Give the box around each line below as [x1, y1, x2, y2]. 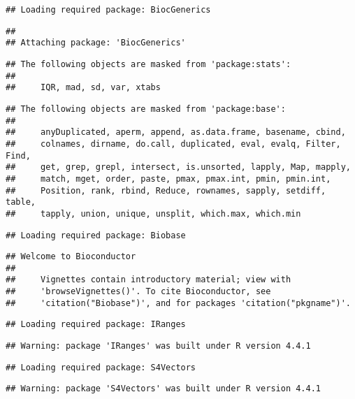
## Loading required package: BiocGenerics [6, 5, 211, 15]
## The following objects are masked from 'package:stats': [6, 59, 291, 69]
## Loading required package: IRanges [6, 319, 186, 330]
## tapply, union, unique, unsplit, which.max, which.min [6, 208, 301, 219]
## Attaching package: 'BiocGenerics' [6, 38, 186, 48]
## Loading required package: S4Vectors [6, 362, 196, 372]
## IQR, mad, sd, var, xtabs [6, 82, 161, 93]
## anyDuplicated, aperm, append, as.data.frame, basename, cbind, [6, 127, 346, 138]
